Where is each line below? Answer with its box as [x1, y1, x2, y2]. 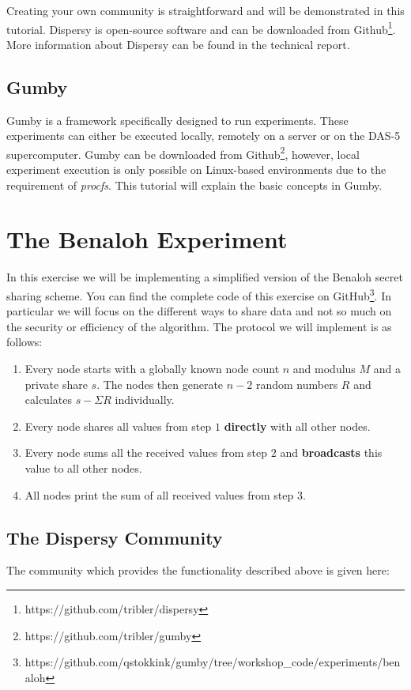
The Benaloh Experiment [6, 223, 288, 255]
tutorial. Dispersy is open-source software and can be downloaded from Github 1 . [6, 18, 396, 37]
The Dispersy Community [6, 525, 223, 549]
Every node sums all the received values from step [25, 444, 268, 461]
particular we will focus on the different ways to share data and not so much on [6, 303, 392, 319]
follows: [6, 334, 43, 350]
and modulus [292, 360, 356, 377]
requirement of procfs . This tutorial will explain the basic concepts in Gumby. [6, 176, 383, 193]
